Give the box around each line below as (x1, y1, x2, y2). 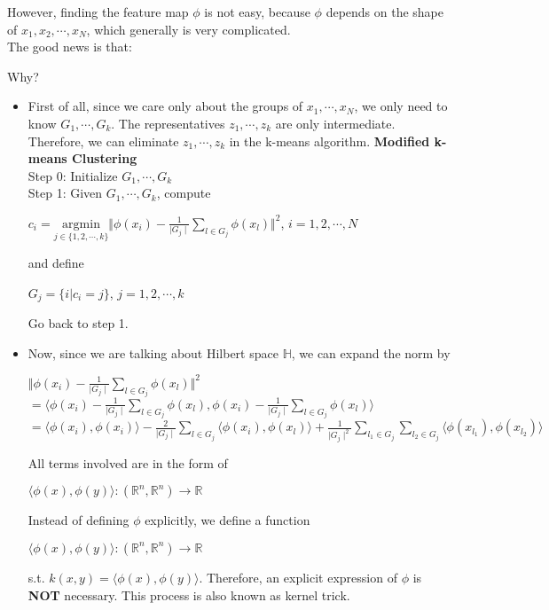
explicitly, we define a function (145, 511, 310, 529)
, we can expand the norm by (291, 343, 451, 362)
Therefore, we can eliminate (27, 131, 179, 150)
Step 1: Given (27, 184, 103, 202)
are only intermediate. (275, 113, 396, 132)
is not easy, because (204, 3, 310, 20)
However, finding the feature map (7, 3, 189, 20)
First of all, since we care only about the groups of (27, 97, 303, 115)
